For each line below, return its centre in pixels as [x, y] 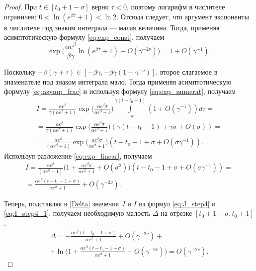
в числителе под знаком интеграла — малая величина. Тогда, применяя [112, 27]
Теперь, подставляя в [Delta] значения [62, 203]
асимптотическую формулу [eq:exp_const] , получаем [84, 37]
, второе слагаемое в [187, 71]
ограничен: [20, 16]
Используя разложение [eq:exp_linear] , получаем [78, 155]
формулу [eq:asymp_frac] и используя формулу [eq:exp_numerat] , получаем [120, 91]
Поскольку [20, 71]
